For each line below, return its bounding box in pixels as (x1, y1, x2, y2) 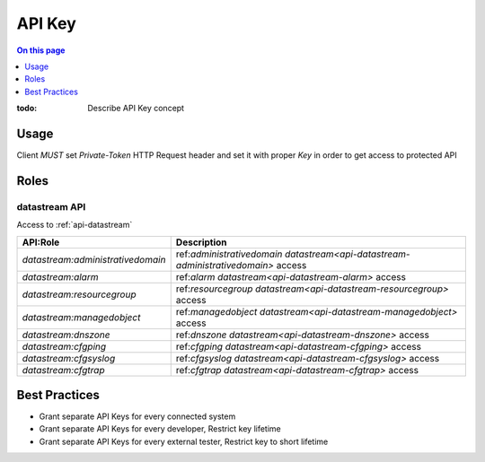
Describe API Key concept (87, 103, 184, 114)
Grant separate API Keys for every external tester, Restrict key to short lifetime (39, 436, 329, 447)
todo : (16, 103, 38, 114)
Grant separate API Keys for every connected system (39, 411, 236, 422)
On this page (16, 45, 66, 56)
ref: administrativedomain (175, 248, 283, 260)
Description (175, 236, 228, 248)
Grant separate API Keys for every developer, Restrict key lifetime (39, 423, 282, 434)
